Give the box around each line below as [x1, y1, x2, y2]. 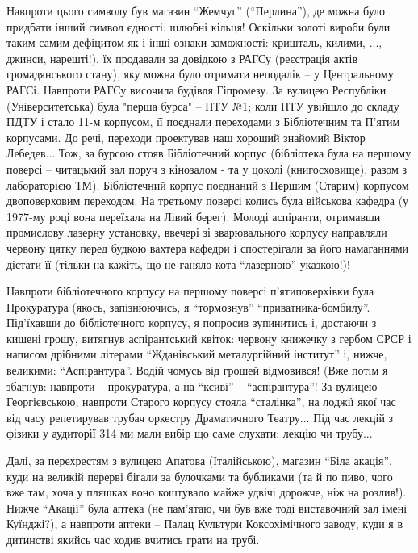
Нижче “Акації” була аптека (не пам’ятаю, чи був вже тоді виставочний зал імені [6, 499, 408, 516]
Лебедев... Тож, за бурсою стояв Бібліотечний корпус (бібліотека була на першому [6, 145, 412, 161]
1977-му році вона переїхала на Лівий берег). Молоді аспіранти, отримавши [6, 207, 381, 224]
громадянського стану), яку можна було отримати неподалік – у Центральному [6, 65, 394, 82]
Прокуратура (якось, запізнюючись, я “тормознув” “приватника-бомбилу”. [6, 298, 370, 315]
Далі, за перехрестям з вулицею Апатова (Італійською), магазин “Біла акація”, [6, 452, 392, 469]
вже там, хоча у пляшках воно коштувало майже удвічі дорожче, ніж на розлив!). [6, 484, 407, 501]
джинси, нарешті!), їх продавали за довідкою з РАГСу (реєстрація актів [6, 49, 358, 66]
